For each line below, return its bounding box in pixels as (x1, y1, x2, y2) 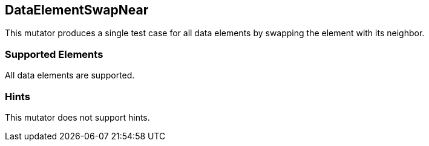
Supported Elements (5, 48, 103, 60)
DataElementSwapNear (5, 2, 149, 17)
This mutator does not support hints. (5, 112, 150, 122)
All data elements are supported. (5, 70, 135, 81)
